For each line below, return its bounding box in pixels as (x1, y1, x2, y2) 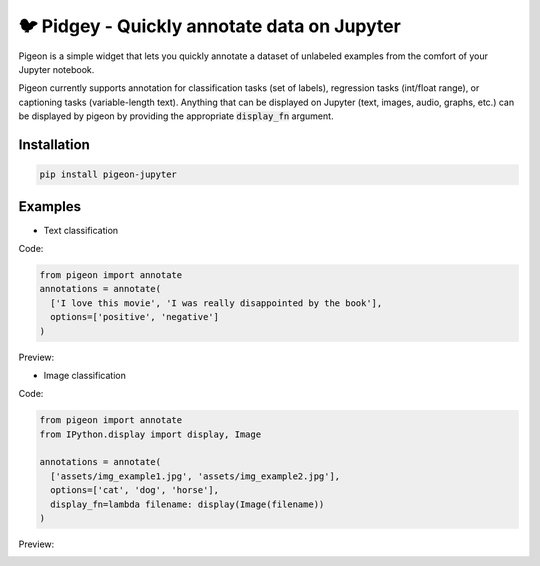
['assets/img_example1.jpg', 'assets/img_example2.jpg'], (50, 470, 341, 482)
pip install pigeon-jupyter (39, 169, 177, 180)
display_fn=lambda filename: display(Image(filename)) (50, 498, 325, 510)
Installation (18, 136, 90, 153)
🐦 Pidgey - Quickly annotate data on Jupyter (18, 15, 402, 37)
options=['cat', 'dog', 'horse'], (50, 485, 220, 496)
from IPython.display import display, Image (39, 428, 262, 440)
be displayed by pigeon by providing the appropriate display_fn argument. (18, 110, 334, 122)
